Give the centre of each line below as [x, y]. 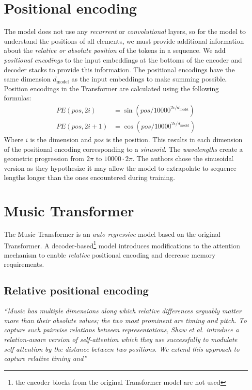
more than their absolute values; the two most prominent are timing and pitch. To [125, 320]
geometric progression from [44, 158]
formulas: [18, 98]
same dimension [27, 79]
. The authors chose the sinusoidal [183, 158]
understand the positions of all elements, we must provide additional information [124, 41]
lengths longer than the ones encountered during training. [90, 177]
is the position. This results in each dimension [174, 139]
